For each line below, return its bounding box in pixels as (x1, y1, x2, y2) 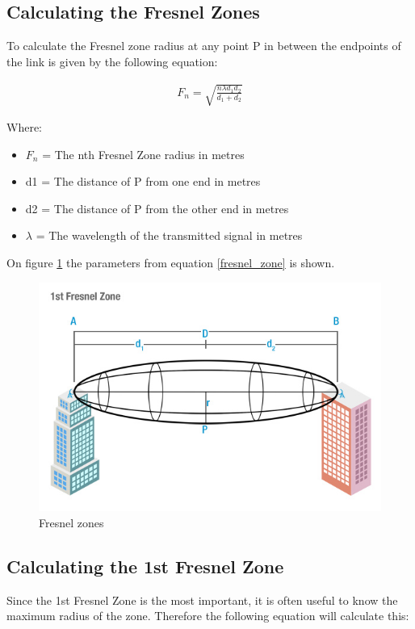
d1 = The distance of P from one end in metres (25, 173, 261, 190)
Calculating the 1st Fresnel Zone (6, 553, 284, 578)
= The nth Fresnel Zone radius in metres (42, 145, 245, 162)
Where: (6, 118, 42, 135)
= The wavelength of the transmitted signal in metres (36, 227, 303, 244)
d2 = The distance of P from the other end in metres (25, 199, 289, 216)
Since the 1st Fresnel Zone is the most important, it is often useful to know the (6, 591, 398, 608)
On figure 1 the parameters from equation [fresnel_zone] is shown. (6, 254, 335, 270)
